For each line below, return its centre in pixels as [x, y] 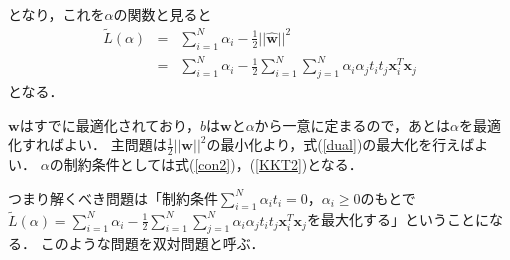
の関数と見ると [162, 14]
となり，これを [56, 14]
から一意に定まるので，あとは [352, 124]
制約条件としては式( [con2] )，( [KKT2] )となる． [213, 163]
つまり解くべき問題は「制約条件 [113, 197]
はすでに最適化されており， [109, 124]
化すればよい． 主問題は [87, 144]
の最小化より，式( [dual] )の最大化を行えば [340, 144]
